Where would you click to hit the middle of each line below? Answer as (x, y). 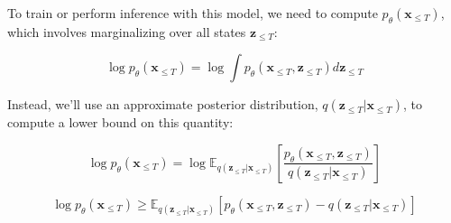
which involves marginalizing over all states (127, 31)
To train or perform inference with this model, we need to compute (193, 13)
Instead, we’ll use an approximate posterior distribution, (163, 104)
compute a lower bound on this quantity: (120, 122)
